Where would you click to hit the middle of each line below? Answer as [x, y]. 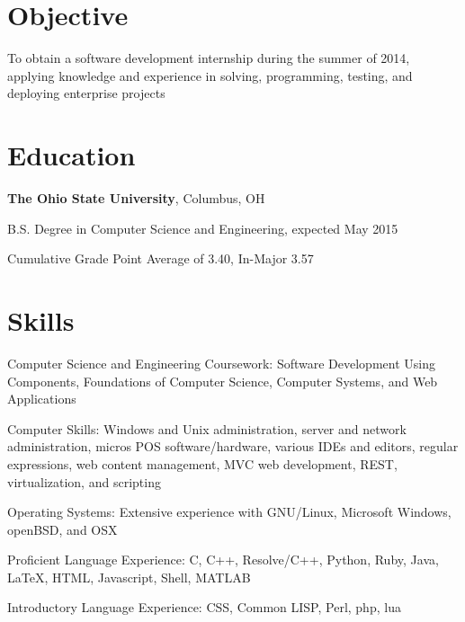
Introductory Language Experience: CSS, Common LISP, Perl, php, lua [204, 607]
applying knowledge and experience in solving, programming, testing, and [210, 75]
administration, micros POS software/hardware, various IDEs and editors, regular [233, 446]
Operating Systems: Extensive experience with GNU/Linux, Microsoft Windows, [229, 512]
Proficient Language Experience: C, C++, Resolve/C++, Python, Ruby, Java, [223, 560]
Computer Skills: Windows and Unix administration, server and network [207, 428]
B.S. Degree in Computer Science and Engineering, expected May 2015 [203, 228]
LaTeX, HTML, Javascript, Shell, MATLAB [129, 577]
